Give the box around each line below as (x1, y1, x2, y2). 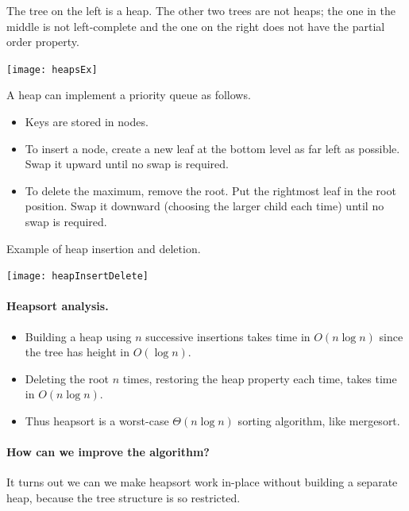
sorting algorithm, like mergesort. (237, 413, 400, 429)
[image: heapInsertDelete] (6, 271, 149, 282)
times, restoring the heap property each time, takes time (122, 370, 397, 386)
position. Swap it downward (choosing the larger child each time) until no (25, 198, 384, 214)
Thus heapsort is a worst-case (25, 413, 169, 429)
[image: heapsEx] (6, 63, 98, 75)
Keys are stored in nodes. (25, 113, 149, 130)
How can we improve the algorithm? (6, 444, 210, 460)
